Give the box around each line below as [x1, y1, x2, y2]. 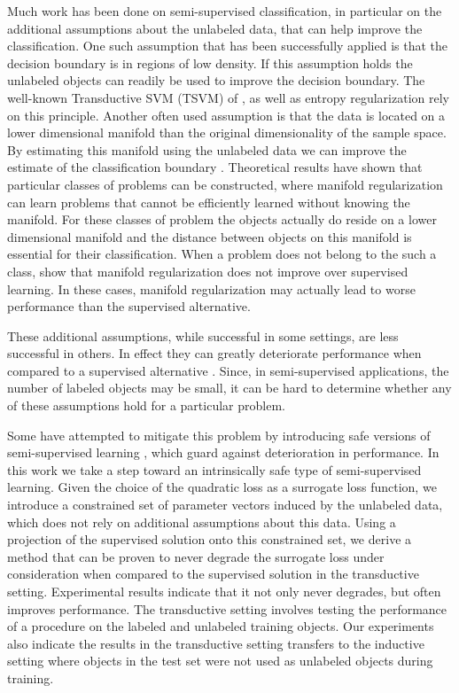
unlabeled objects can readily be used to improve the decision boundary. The [7, 71, 425, 90]
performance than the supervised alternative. [7, 297, 251, 315]
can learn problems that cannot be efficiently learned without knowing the [7, 192, 410, 211]
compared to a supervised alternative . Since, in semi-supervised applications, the [7, 361, 449, 379]
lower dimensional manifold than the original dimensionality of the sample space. [7, 123, 447, 142]
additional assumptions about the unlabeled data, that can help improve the [7, 19, 423, 37]
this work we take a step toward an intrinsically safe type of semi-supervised [7, 460, 422, 479]
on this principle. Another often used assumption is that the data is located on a [7, 105, 446, 124]
